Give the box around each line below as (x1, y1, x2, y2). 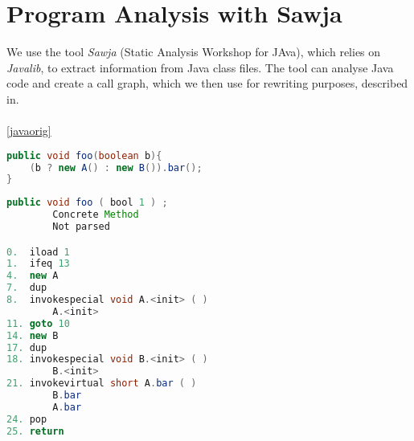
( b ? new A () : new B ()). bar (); (29, 161, 203, 174)
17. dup (6, 341, 47, 353)
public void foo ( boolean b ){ (6, 149, 162, 161)
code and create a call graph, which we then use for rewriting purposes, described (6, 75, 408, 92)
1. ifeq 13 (6, 258, 70, 270)
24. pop (6, 413, 47, 425)
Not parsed (52, 221, 110, 233)
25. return (6, 425, 64, 437)
